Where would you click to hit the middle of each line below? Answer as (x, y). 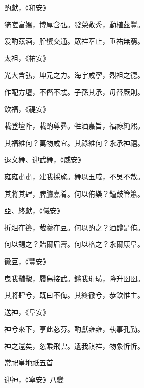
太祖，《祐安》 (27, 58)
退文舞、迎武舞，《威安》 (44, 159)
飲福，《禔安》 (27, 109)
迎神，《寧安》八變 (34, 380)
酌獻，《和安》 (27, 7)
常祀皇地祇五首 (29, 363)
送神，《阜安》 (27, 312)
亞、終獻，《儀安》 (34, 210)
